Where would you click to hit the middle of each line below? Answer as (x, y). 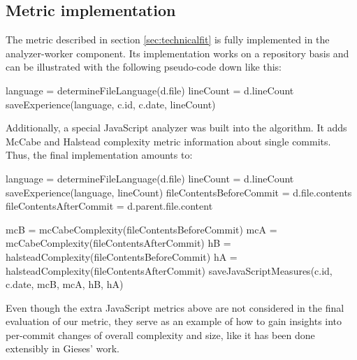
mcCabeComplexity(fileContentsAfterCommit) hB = (118, 243)
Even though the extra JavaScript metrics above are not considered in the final (175, 307)
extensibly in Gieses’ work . (63, 348)
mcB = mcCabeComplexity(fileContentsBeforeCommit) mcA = (141, 229)
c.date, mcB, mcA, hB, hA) (65, 284)
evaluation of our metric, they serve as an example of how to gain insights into (174, 321)
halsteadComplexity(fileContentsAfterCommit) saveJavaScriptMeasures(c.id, (169, 270)
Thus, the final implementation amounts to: (99, 155)
